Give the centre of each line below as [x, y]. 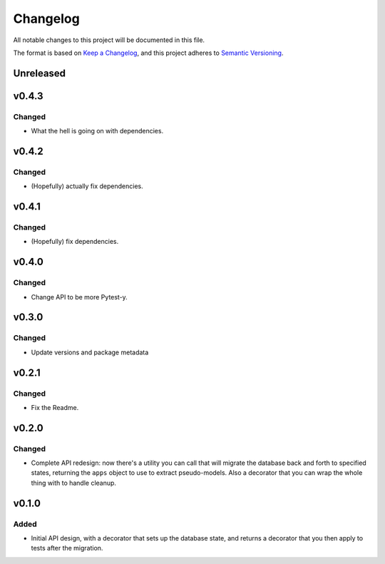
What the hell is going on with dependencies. [97, 131]
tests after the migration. [67, 548]
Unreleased [40, 73]
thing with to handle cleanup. [74, 483]
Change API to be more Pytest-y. [79, 297]
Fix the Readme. [55, 407]
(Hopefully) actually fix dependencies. [87, 186]
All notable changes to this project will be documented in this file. [109, 40]
